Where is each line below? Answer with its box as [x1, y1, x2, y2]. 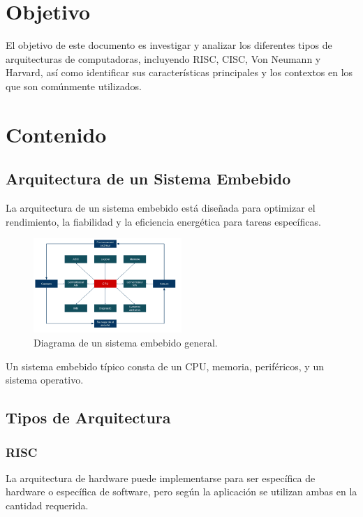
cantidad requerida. [6, 498, 89, 513]
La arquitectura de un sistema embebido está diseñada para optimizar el [6, 201, 316, 215]
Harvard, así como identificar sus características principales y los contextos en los [6, 65, 353, 80]
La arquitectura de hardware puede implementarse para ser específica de [6, 470, 316, 485]
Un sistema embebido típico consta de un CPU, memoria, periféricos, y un [6, 358, 324, 373]
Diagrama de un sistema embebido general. [34, 335, 218, 350]
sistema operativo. [6, 372, 84, 387]
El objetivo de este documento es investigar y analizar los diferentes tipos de [6, 38, 332, 52]
